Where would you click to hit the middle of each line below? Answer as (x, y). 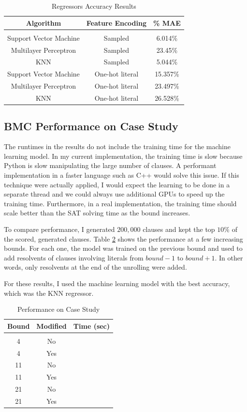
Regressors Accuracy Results (94, 6)
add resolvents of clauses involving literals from (74, 257)
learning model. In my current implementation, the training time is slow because (123, 156)
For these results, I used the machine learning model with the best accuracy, (117, 283)
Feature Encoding (116, 23)
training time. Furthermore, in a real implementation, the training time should (120, 203)
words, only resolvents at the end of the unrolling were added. (95, 267)
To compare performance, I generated (59, 229)
